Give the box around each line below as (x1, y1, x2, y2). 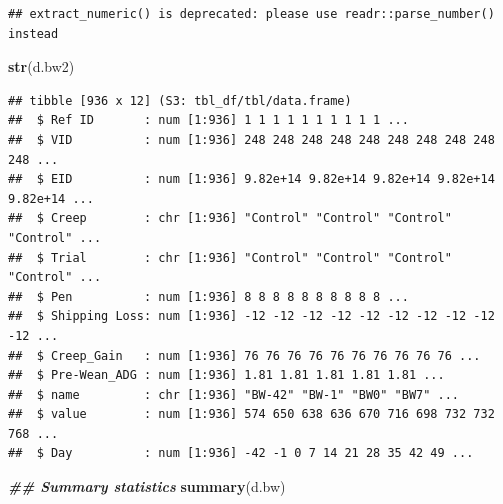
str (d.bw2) (8, 56, 75, 77)
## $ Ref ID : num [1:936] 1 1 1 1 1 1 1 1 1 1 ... (8, 113, 409, 128)
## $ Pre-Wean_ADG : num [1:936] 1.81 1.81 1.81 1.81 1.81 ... (8, 368, 445, 383)
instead (8, 26, 59, 41)
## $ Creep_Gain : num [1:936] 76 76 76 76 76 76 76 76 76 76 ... (8, 348, 481, 363)
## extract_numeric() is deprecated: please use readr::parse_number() (8, 7, 495, 21)
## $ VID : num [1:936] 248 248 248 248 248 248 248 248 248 (8, 132, 495, 147)
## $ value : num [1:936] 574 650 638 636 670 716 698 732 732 (8, 407, 495, 422)
